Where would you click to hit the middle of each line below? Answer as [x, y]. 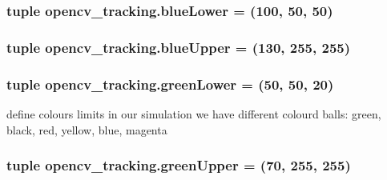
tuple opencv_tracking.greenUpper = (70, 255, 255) [179, 165]
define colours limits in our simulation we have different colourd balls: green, [194, 113]
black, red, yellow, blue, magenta [87, 129]
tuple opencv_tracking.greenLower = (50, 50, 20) [170, 84]
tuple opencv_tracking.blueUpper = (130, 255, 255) [179, 47]
